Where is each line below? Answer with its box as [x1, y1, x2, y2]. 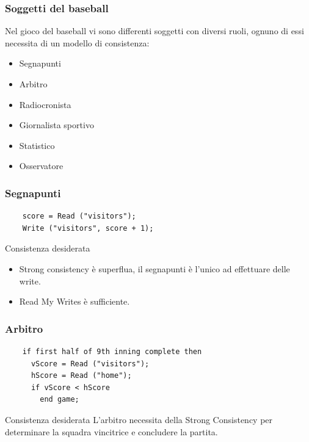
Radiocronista [19, 98, 71, 111]
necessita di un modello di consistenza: [5, 36, 150, 49]
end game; [40, 395, 79, 404]
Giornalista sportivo [19, 118, 94, 131]
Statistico [19, 139, 55, 151]
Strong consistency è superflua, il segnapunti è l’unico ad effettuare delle [19, 262, 290, 275]
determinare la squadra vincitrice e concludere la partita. [5, 425, 218, 438]
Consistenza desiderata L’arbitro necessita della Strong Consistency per [5, 413, 273, 426]
